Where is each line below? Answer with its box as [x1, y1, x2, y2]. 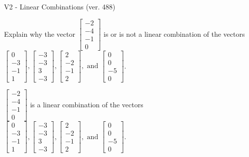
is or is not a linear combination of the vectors [104, 28, 245, 39]
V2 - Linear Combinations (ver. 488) [4, 1, 116, 11]
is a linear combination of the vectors [30, 99, 143, 109]
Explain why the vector [4, 28, 75, 39]
